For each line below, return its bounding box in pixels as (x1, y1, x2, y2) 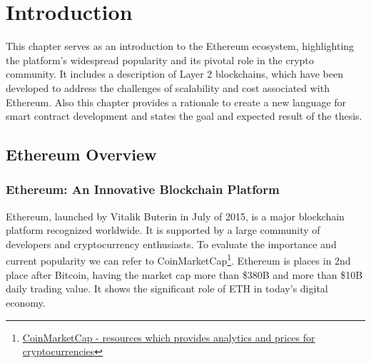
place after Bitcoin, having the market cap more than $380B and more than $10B (6, 267, 363, 282)
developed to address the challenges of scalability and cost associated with (6, 80, 330, 95)
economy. (6, 295, 46, 310)
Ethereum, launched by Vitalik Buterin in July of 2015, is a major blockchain (6, 208, 345, 223)
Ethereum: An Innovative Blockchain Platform (6, 180, 280, 198)
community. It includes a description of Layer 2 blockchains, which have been (6, 66, 343, 81)
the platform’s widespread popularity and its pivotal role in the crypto (6, 52, 314, 67)
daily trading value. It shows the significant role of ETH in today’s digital (6, 281, 328, 296)
